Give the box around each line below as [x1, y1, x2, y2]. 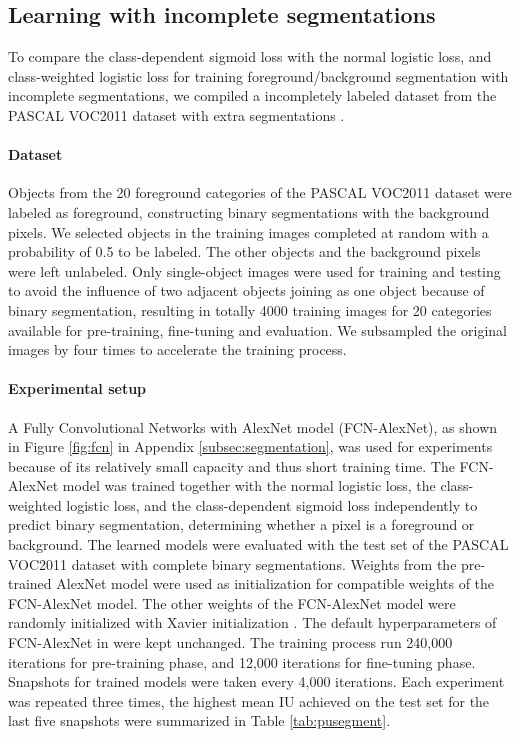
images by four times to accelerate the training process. [8, 339, 347, 360]
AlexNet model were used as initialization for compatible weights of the [56, 573, 495, 594]
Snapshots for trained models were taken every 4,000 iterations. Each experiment [8, 671, 505, 692]
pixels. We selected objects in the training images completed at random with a [8, 221, 489, 242]
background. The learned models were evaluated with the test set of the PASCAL [8, 534, 509, 555]
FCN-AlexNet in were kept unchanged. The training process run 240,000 [8, 632, 453, 653]
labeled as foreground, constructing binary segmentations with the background [8, 201, 490, 222]
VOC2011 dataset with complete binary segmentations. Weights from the [8, 553, 457, 574]
